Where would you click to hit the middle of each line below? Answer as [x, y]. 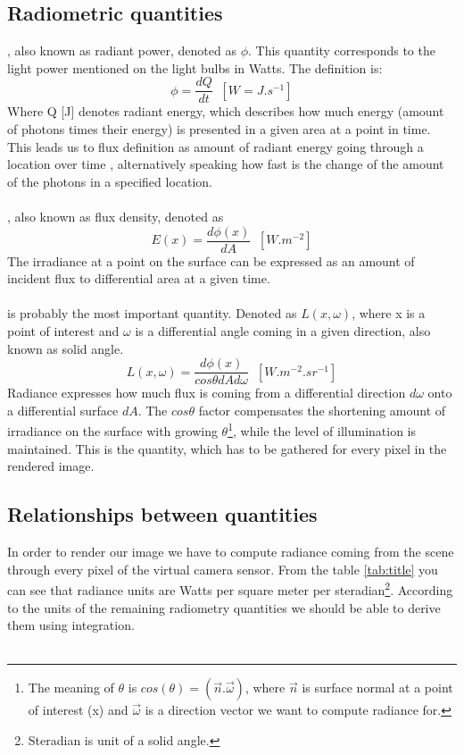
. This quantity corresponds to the [342, 50]
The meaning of [71, 688]
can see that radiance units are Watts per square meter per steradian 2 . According [230, 588]
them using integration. [71, 625]
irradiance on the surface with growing [112, 431]
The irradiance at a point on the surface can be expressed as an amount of [211, 260]
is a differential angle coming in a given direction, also [283, 331]
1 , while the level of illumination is [322, 430]
